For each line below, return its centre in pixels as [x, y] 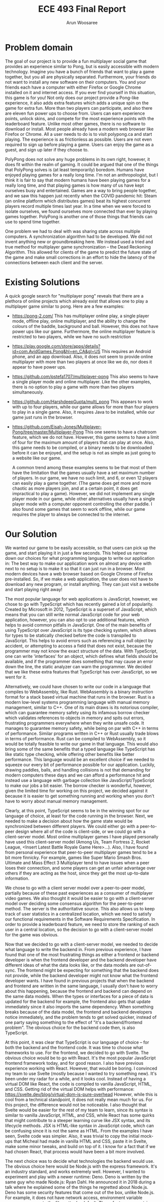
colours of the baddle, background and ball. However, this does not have [85, 326]
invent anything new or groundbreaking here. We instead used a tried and [79, 242]
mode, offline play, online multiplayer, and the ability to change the [79, 321]
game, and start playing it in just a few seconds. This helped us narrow [76, 553]
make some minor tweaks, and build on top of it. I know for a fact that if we [80, 1146]
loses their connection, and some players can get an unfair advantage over [81, 868]
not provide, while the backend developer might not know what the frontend [82, 975]
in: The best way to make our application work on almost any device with [78, 563]
